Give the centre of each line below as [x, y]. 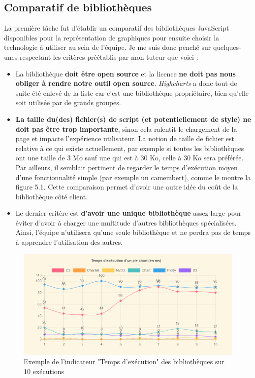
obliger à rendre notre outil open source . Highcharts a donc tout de [126, 83]
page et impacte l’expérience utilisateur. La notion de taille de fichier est [125, 138]
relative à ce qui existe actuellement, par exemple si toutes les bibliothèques [130, 148]
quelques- [227, 47]
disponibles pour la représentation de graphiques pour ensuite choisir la [112, 37]
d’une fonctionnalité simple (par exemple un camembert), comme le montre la [133, 177]
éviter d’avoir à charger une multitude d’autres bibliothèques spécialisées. [126, 222]
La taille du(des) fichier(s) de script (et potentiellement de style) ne [133, 119]
